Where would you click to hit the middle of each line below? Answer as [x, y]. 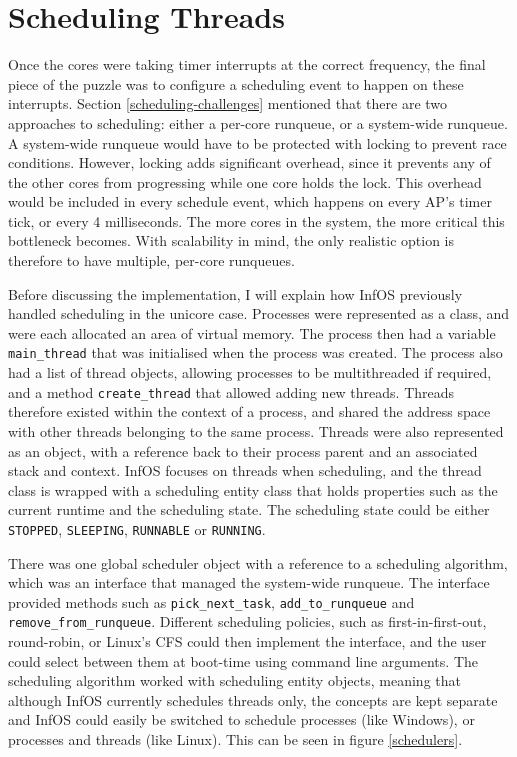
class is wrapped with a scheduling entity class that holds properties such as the [253, 489]
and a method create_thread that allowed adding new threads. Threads [231, 391]
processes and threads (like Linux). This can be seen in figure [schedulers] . [235, 739]
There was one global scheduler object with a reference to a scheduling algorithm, [258, 562]
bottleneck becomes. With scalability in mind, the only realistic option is [231, 240]
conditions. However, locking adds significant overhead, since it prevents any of [249, 162]
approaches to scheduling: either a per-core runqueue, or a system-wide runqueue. [258, 122]
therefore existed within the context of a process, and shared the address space [249, 411]
